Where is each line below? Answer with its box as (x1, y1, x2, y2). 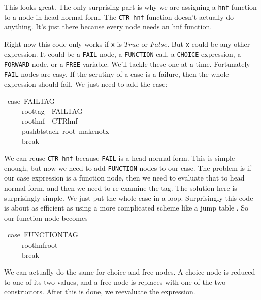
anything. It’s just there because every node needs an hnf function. (4, 21, 212, 32)
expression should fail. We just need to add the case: (4, 78, 168, 89)
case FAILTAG (7, 96, 55, 106)
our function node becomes (4, 212, 88, 223)
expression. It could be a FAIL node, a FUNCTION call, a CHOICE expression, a (4, 48, 241, 59)
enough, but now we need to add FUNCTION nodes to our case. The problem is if (4, 162, 251, 173)
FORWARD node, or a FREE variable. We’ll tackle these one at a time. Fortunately (4, 58, 250, 69)
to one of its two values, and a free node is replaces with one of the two (4, 276, 226, 287)
